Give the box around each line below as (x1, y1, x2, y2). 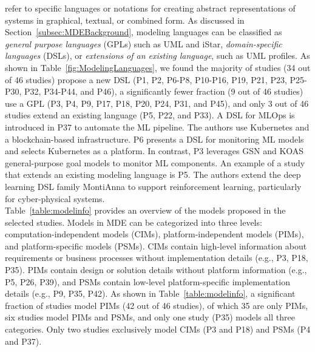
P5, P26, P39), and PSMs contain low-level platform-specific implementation (5, 275, 290, 288)
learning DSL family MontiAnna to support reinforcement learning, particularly (5, 180, 302, 192)
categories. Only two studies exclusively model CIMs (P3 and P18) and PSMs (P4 (5, 323, 311, 336)
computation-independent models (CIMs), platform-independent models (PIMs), (5, 228, 304, 240)
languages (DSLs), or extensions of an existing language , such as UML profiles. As (5, 49, 310, 62)
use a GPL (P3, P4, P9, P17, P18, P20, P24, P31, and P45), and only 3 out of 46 (5, 96, 309, 109)
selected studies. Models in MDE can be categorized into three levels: (5, 215, 262, 228)
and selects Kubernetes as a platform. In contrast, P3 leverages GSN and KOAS (5, 144, 304, 157)
